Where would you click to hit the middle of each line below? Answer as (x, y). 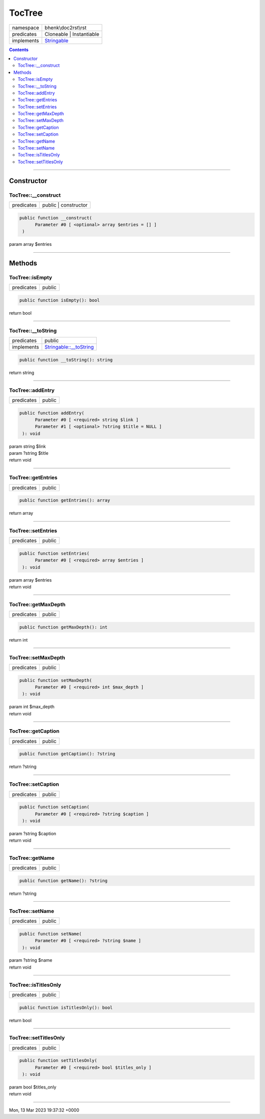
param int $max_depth (32, 707)
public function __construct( (56, 218)
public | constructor (65, 205)
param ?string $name (31, 960)
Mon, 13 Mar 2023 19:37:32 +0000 (44, 1110)
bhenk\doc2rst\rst (66, 28)
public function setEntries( (54, 553)
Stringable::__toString (69, 347)
